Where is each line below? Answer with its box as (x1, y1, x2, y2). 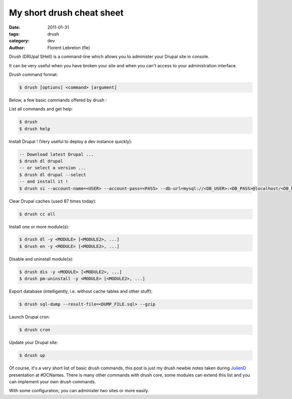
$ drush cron (19, 327, 51, 333)
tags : (9, 31, 20, 37)
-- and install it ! (19, 179, 68, 185)
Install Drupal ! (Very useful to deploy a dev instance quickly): (9, 138, 132, 144)
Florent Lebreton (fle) (47, 44, 90, 51)
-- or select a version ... (19, 165, 86, 171)
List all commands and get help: (9, 106, 73, 112)
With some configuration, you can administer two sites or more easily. (9, 388, 149, 394)
